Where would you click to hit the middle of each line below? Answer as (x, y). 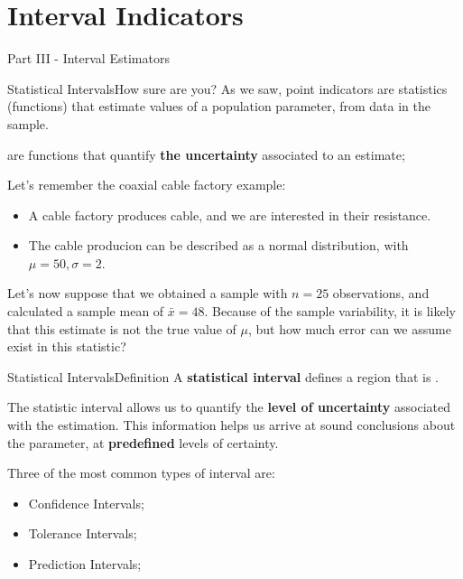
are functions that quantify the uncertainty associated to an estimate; (206, 154)
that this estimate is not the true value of (122, 328)
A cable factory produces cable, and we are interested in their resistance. (230, 215)
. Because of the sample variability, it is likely (330, 311)
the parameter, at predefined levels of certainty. (143, 442)
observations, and (381, 293)
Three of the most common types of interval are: (141, 473)
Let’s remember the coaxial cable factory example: (147, 185)
